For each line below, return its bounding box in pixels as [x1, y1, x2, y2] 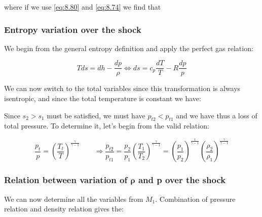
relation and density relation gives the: [4, 203, 124, 214]
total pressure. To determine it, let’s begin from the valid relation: [4, 120, 209, 131]
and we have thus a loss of [176, 110, 257, 120]
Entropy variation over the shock [4, 23, 141, 35]
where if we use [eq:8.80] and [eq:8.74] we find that [4, 2, 161, 12]
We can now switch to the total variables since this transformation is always [4, 83, 241, 94]
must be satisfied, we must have [47, 110, 145, 120]
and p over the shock [138, 173, 226, 186]
